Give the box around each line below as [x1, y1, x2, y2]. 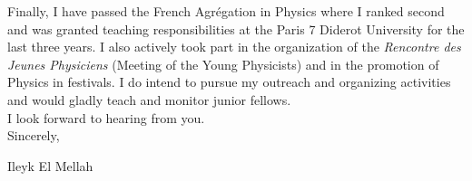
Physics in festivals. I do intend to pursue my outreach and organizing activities [7, 72, 451, 91]
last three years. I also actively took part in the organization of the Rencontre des [7, 37, 461, 56]
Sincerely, [7, 126, 60, 145]
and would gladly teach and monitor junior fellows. [7, 90, 291, 109]
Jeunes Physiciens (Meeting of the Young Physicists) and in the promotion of [7, 54, 439, 73]
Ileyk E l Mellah [7, 156, 93, 175]
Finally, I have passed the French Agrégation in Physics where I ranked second [7, 2, 445, 20]
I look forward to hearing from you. [7, 108, 205, 127]
